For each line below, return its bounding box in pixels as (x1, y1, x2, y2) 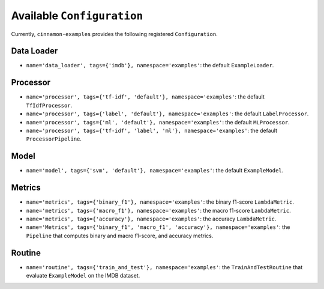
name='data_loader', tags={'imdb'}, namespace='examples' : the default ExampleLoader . (26, 62, 274, 69)
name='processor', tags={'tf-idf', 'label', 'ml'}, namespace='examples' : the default (26, 127, 278, 134)
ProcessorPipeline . (26, 135, 82, 142)
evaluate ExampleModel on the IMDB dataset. (26, 272, 140, 279)
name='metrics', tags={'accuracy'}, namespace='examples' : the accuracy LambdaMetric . (26, 215, 277, 222)
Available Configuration (11, 9, 143, 22)
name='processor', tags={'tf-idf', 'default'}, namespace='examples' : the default (26, 93, 265, 100)
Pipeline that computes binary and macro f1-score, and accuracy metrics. (26, 232, 214, 239)
